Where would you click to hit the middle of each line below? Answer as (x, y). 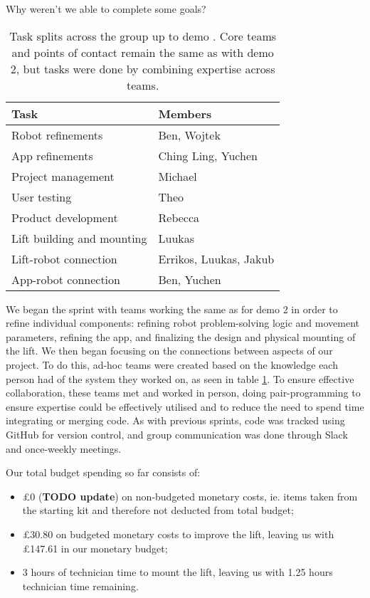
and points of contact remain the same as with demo (143, 52)
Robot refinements (57, 135)
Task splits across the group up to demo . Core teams (143, 36)
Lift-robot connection (64, 258)
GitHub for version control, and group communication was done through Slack (177, 434)
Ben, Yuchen (190, 279)
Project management (63, 176)
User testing (42, 196)
